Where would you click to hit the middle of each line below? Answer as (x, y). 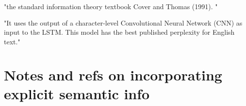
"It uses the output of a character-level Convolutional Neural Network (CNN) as (123, 22)
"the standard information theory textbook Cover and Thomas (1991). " (111, 6)
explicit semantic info (77, 93)
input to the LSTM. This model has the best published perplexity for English (119, 32)
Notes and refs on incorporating (113, 74)
